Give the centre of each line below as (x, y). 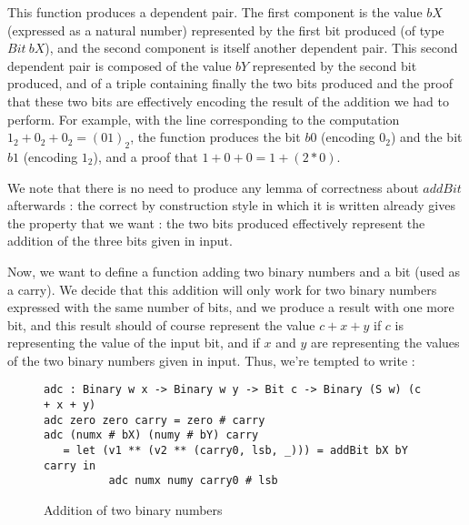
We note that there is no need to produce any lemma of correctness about (213, 187)
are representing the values (385, 343)
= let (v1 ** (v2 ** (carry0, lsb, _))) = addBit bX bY (235, 451)
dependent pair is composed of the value (120, 65)
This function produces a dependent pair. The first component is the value (215, 12)
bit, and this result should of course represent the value (161, 324)
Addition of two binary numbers (133, 510)
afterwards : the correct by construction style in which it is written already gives (231, 205)
